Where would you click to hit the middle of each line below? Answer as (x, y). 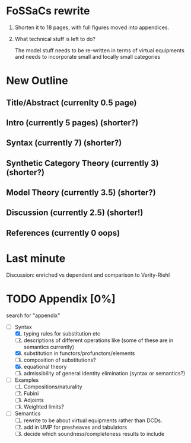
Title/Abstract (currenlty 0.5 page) (71, 102)
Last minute (36, 259)
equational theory (45, 367)
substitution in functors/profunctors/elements (79, 353)
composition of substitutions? (60, 360)
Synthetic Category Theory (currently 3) (82, 163)
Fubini (31, 394)
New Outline (37, 81)
